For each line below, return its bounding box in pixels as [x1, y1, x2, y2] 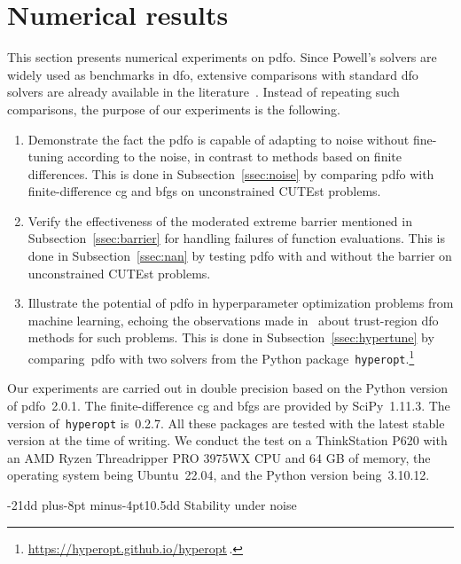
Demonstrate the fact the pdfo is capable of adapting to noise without [27, 129, 410, 148]
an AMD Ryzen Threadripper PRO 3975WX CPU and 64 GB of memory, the [7, 448, 431, 466]
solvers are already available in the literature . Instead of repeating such [7, 82, 400, 101]
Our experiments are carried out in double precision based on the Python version [7, 379, 449, 397]
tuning [27, 147, 64, 166]
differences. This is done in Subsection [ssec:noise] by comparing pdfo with [27, 164, 434, 183]
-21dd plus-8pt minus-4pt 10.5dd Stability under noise [7, 495, 297, 513]
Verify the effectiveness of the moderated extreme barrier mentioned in [27, 211, 412, 230]
